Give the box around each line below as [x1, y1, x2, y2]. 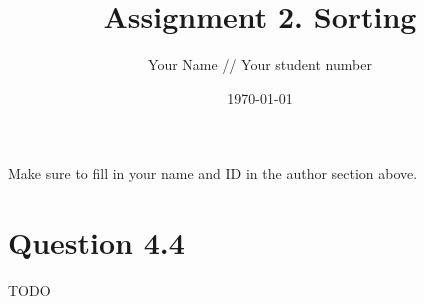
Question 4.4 [8, 222, 185, 263]
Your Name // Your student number [148, 54, 372, 75]
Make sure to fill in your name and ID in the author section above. [8, 163, 418, 184]
